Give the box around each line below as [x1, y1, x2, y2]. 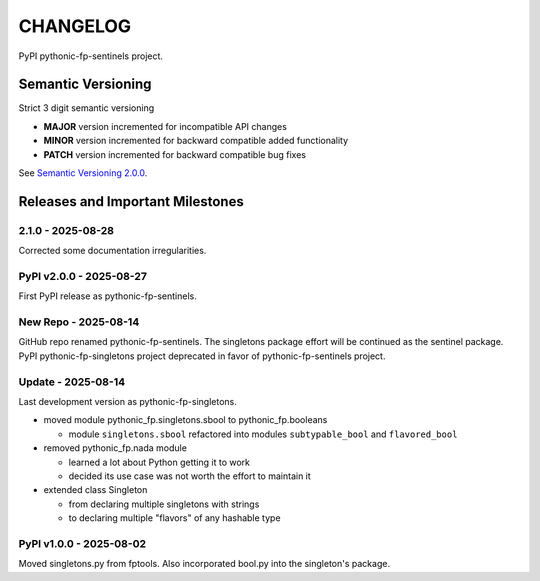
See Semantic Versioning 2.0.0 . [18, 167, 148, 179]
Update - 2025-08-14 [18, 375, 125, 389]
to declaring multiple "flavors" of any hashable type [68, 512, 281, 524]
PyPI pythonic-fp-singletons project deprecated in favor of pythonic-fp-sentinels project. [18, 350, 386, 362]
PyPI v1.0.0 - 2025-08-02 [18, 536, 147, 550]
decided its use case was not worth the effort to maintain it [68, 470, 312, 482]
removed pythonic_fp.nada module [43, 442, 187, 454]
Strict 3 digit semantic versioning [18, 102, 155, 114]
